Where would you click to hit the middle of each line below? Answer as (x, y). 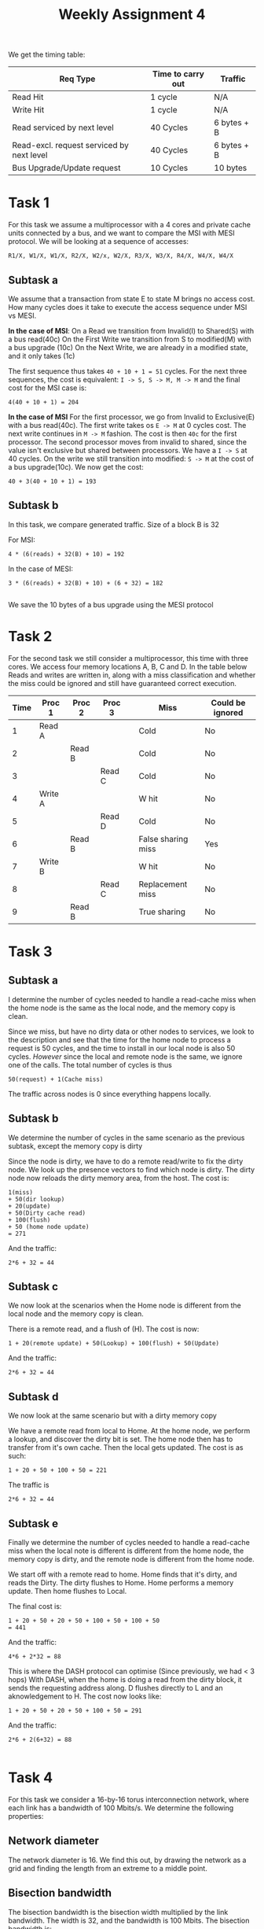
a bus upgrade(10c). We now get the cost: (76, 467)
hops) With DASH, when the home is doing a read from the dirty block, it (125, 1679)
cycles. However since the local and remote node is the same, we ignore (125, 1057)
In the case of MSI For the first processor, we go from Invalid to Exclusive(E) (132, 417)
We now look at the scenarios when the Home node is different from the (125, 1306)
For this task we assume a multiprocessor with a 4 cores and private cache (130, 225)
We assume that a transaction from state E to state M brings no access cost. (132, 299)
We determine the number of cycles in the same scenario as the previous (126, 1138)
